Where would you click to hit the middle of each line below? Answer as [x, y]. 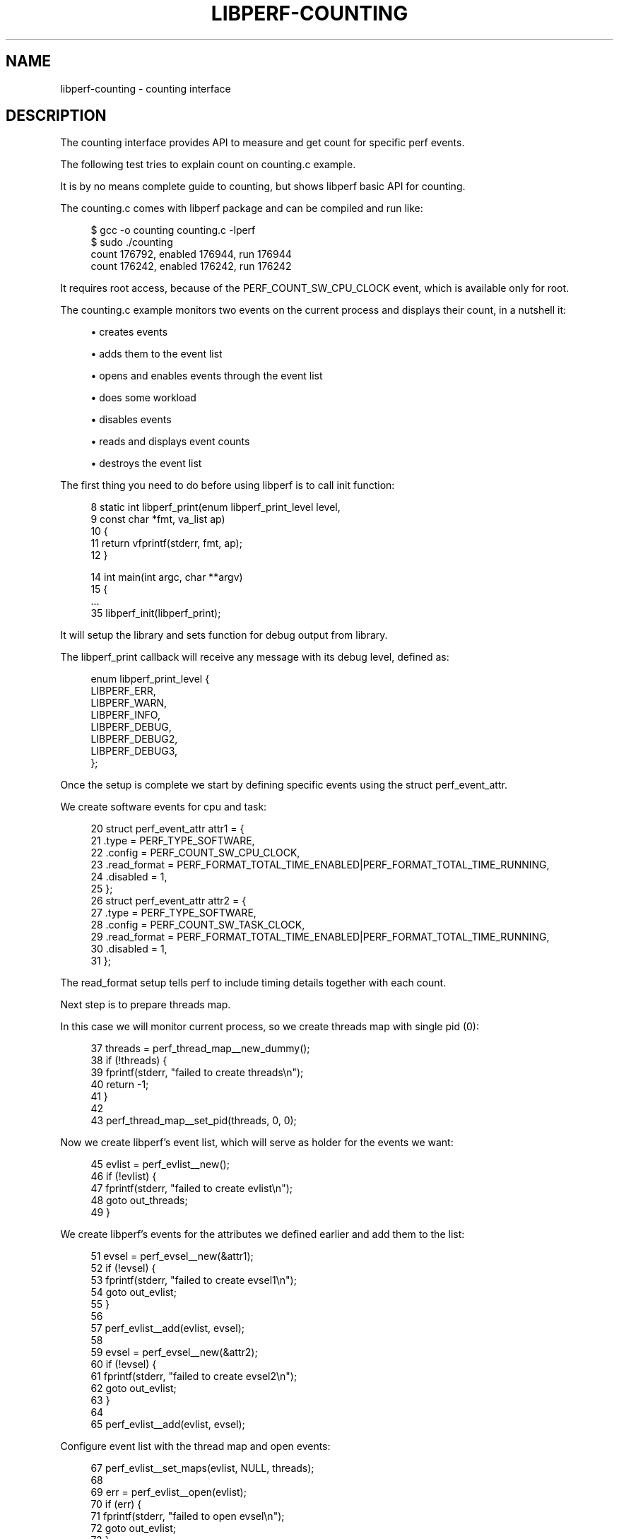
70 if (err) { [116, 1504]
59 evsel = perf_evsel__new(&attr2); [174, 1352]
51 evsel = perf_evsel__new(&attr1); [172, 1256]
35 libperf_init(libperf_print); [156, 613]
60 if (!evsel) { [124, 1364]
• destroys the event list [146, 464]
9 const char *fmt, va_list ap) [158, 519]
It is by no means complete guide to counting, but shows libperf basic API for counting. [263, 187]
